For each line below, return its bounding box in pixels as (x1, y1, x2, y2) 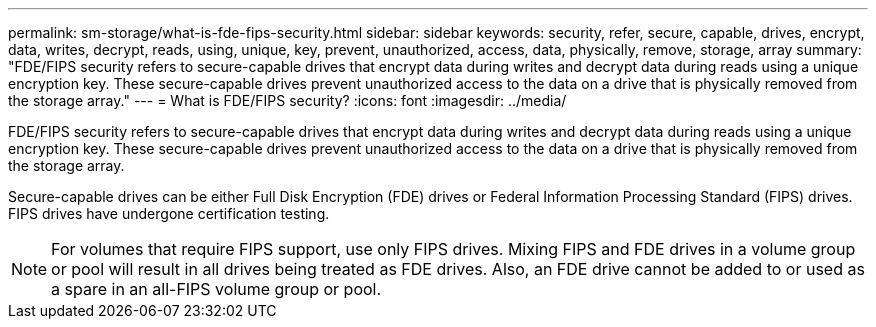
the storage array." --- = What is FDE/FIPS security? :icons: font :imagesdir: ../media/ (8, 92, 567, 109)
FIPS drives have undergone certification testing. (8, 205, 330, 222)
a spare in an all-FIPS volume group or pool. (51, 279, 382, 299)
